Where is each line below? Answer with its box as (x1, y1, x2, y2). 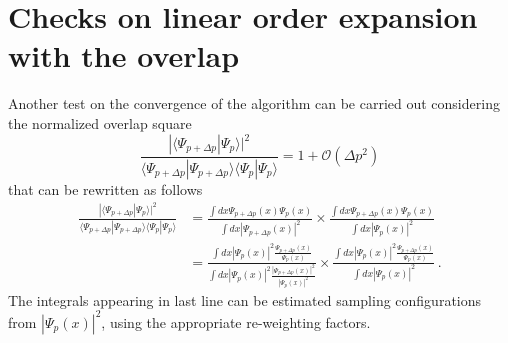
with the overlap (8, 35, 240, 76)
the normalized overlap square (8, 112, 192, 133)
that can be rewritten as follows (8, 178, 203, 199)
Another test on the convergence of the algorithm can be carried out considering (8, 93, 500, 114)
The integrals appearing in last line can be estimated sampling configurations (8, 289, 482, 310)
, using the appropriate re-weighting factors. (101, 311, 371, 332)
